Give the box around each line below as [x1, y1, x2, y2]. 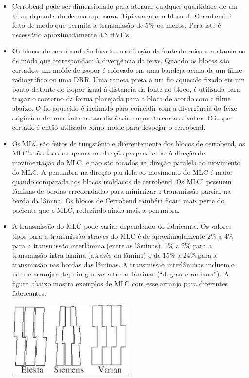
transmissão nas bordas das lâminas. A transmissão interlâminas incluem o [12, 259, 235, 269]
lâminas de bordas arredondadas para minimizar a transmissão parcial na [12, 186, 231, 196]
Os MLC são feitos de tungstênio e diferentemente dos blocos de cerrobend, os [12, 138, 245, 148]
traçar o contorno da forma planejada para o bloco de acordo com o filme [12, 93, 231, 103]
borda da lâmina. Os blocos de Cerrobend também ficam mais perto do [12, 195, 225, 206]
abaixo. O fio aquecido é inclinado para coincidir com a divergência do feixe [12, 103, 237, 113]
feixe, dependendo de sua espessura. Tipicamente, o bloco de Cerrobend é [12, 10, 231, 20]
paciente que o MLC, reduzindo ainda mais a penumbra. [12, 205, 180, 215]
